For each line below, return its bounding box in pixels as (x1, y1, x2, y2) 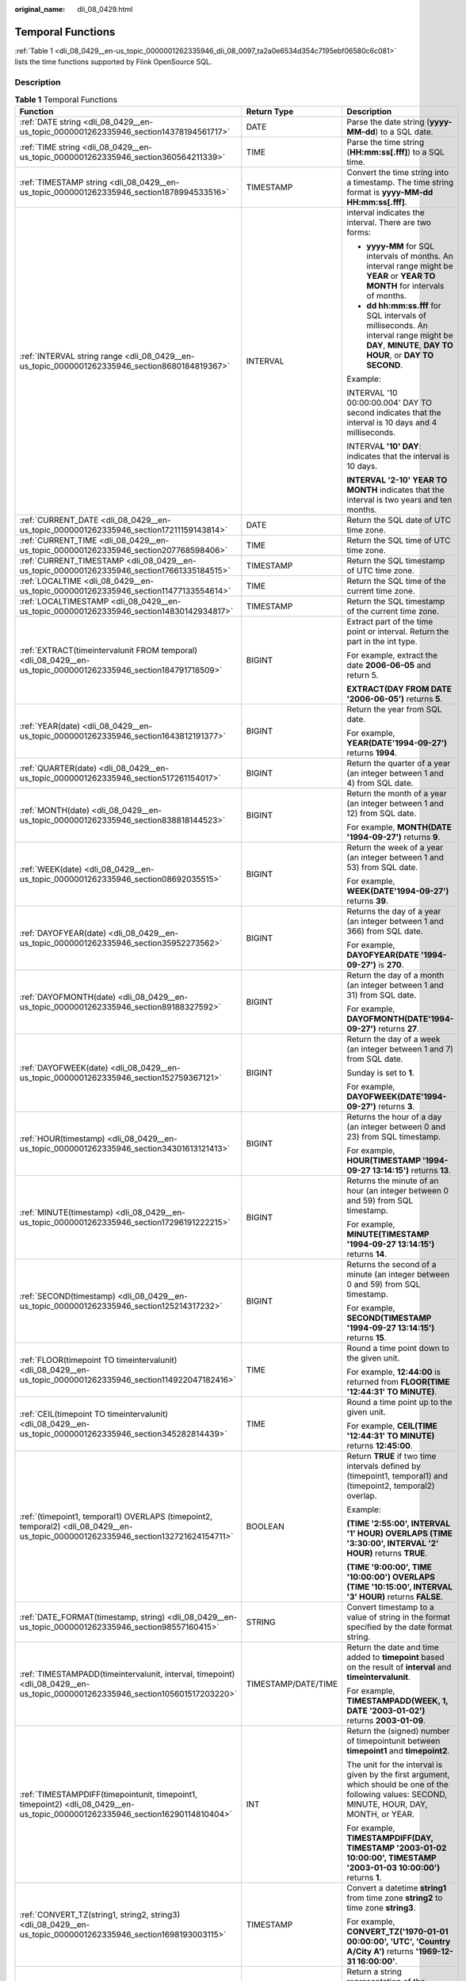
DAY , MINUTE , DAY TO (366, 339, 453, 350)
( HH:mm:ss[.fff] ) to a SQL (346, 147, 445, 158)
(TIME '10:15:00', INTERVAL (346, 1581, 453, 1592)
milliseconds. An (366, 319, 428, 330)
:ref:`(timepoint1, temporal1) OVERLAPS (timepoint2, (19, 1510, 213, 1521)
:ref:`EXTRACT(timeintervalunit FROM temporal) (19, 644, 198, 655)
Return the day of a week (346, 1033, 441, 1044)
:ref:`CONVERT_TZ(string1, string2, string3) (19, 1909, 181, 1920)
